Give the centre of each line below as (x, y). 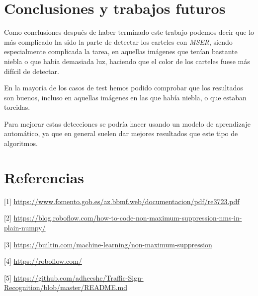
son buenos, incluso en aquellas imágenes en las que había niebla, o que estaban (125, 97)
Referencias (44, 177)
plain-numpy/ (25, 227)
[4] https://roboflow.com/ (43, 261)
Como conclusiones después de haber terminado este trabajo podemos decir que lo (129, 32)
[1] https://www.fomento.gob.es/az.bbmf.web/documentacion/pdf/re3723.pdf (122, 201)
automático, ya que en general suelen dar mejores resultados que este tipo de (121, 133)
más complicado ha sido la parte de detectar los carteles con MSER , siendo (118, 41)
